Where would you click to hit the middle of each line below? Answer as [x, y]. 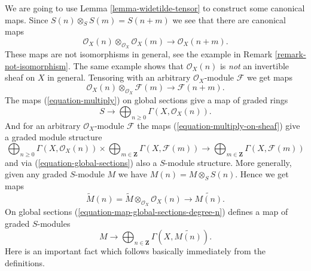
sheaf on [20, 77]
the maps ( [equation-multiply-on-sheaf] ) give [219, 125]
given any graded [36, 174]
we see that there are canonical [229, 19]
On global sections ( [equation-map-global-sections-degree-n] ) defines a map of [147, 211]
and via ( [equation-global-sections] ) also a [81, 162]
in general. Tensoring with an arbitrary [119, 77]
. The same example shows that [126, 65]
